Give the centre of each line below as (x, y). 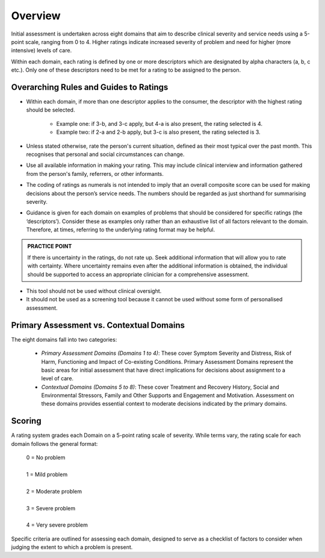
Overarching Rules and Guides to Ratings (90, 87)
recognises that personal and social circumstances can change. (105, 154)
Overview (36, 16)
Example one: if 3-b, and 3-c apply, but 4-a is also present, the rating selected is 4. (159, 124)
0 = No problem (46, 457)
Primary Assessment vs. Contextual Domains (98, 325)
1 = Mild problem (47, 474)
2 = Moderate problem (54, 491)
